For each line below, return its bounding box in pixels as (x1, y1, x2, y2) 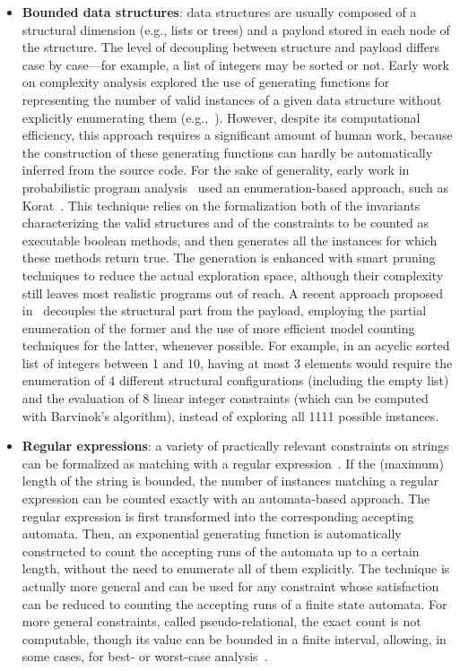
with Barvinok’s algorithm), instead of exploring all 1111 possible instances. (22, 406, 439, 425)
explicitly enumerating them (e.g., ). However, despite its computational (22, 108, 421, 126)
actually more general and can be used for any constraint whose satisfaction (22, 577, 439, 595)
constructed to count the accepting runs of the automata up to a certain (22, 541, 420, 560)
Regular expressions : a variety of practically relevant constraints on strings (22, 436, 449, 455)
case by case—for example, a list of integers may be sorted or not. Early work (22, 55, 449, 73)
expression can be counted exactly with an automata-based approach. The (22, 489, 430, 508)
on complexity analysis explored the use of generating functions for (22, 73, 390, 91)
